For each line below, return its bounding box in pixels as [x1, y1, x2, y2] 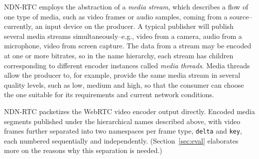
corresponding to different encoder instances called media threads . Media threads [4, 60, 250, 70]
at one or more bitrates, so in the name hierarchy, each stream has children [4, 50, 234, 60]
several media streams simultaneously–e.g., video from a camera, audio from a [4, 30, 242, 41]
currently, [4, 21, 33, 31]
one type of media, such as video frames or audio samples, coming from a [4, 11, 228, 21]
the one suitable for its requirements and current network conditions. [4, 89, 214, 100]
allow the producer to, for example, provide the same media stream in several [4, 70, 241, 80]
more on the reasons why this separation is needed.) [4, 145, 162, 156]
